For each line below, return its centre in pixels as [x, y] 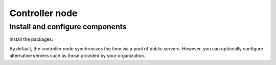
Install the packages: [31, 39]
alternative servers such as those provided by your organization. [77, 56]
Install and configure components [68, 27]
